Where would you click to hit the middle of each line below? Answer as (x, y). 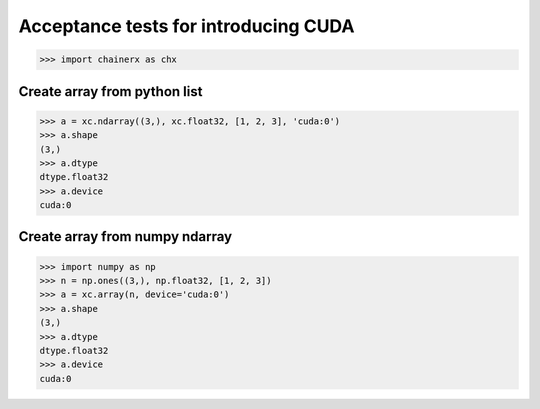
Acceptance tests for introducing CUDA (186, 26)
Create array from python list (110, 91)
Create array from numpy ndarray (125, 236)
